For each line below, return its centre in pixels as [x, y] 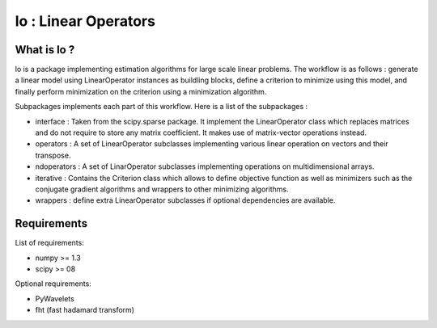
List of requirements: [49, 243]
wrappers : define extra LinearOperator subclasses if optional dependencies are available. [185, 200]
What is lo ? [45, 50]
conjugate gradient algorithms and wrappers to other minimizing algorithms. [162, 189]
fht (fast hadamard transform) [85, 310]
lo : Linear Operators [85, 21]
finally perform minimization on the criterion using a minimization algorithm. [141, 91]
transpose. [53, 155]
